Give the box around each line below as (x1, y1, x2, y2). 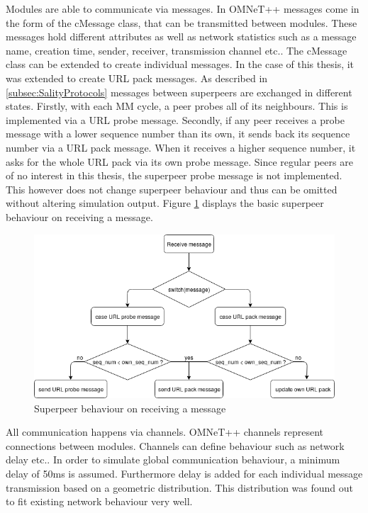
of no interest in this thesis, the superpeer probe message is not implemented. (6, 168, 342, 183)
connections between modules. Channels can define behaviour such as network (6, 438, 345, 453)
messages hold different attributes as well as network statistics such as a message (6, 29, 357, 44)
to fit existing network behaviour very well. (6, 494, 193, 509)
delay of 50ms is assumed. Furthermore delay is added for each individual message (6, 466, 363, 481)
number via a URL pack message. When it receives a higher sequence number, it (6, 140, 356, 154)
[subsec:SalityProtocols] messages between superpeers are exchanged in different (6, 84, 352, 99)
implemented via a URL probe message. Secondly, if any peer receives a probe (6, 112, 345, 127)
